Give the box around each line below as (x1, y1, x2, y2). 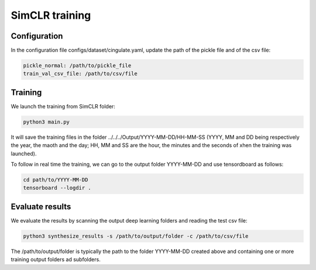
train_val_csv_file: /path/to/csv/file (23, 70, 138, 77)
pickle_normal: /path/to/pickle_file (23, 62, 132, 69)
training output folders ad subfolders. (11, 256, 101, 263)
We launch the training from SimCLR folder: (11, 102, 115, 110)
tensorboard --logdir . (23, 184, 92, 192)
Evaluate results (11, 201, 71, 211)
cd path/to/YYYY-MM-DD (23, 176, 88, 183)
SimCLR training (11, 9, 91, 22)
